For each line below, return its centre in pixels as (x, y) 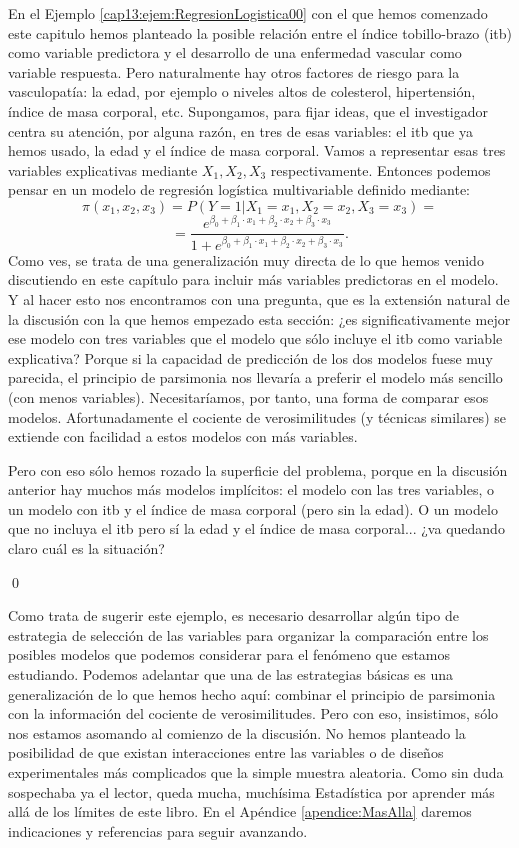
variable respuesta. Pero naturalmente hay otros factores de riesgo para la (234, 71)
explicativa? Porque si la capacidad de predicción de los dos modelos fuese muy (250, 357)
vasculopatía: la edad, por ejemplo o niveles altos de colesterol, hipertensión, (242, 91)
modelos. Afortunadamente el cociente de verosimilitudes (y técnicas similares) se (257, 416)
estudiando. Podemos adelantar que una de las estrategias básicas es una (230, 674)
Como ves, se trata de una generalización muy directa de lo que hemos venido (246, 259)
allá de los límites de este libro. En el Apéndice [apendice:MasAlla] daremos (240, 811)
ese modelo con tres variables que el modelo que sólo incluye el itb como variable (255, 338)
